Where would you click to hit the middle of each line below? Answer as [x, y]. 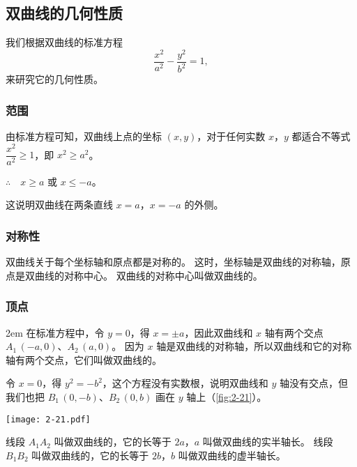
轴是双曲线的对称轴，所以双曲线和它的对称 [254, 346]
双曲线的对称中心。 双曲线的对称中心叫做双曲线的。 [144, 275]
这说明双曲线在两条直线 [59, 205]
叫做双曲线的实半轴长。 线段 [268, 442]
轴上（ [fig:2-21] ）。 [227, 397]
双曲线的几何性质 [64, 13]
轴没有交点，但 [314, 383]
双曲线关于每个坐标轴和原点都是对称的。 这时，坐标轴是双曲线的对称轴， [173, 262]
